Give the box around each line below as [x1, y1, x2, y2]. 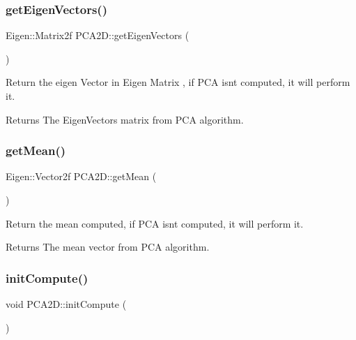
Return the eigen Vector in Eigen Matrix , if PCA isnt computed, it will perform [6, 75, 350, 89]
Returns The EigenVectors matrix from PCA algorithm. [6, 112, 244, 126]
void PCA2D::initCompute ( [6, 297, 127, 311]
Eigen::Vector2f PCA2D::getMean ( [6, 169, 157, 184]
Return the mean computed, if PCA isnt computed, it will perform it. [6, 216, 304, 230]
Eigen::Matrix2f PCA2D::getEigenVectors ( [6, 28, 189, 43]
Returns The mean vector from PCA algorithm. [6, 239, 210, 254]
